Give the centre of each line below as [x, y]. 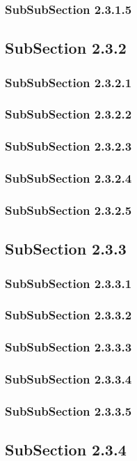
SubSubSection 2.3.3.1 [68, 283]
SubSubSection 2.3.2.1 [68, 82]
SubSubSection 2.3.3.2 [68, 315]
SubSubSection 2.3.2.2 [68, 114]
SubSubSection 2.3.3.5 [68, 410]
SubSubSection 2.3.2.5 [68, 210]
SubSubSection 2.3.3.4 [68, 379]
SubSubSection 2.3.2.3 [68, 146]
